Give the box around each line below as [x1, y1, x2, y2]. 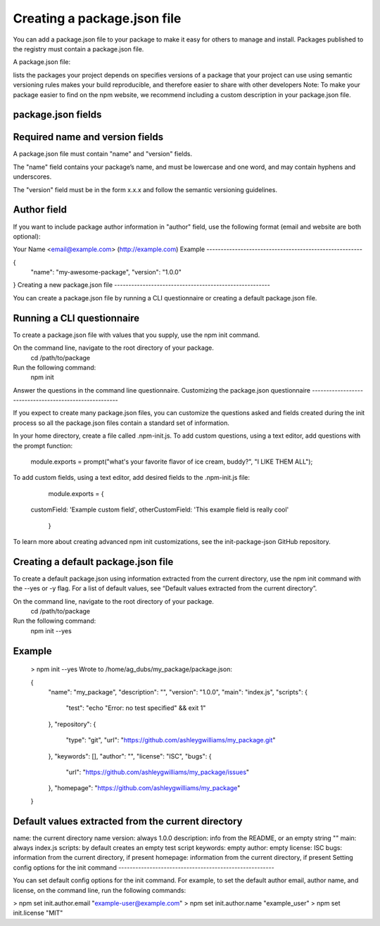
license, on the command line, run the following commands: [13, 886, 186, 894]
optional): [13, 232, 41, 241]
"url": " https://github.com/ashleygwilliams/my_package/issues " [65, 768, 250, 776]
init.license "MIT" [13, 908, 63, 918]
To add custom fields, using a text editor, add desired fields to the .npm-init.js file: [13, 474, 250, 482]
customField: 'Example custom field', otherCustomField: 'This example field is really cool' [30, 505, 289, 514]
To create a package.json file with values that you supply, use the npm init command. [13, 331, 260, 339]
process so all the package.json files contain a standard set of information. [13, 419, 230, 427]
